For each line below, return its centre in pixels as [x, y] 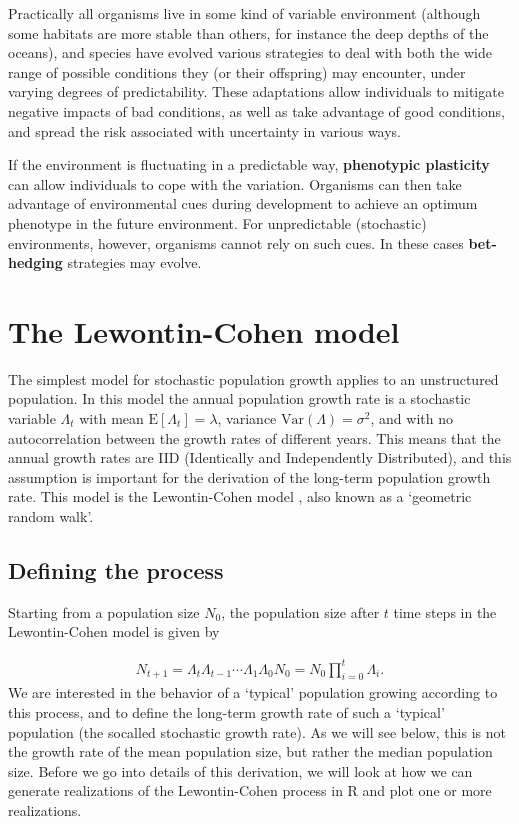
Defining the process [116, 569]
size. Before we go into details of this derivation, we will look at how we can [240, 770]
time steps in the [445, 611]
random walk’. [51, 516]
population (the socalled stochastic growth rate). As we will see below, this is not [257, 731]
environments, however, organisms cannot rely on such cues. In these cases [236, 242]
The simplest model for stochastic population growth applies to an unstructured [253, 378]
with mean [111, 418]
